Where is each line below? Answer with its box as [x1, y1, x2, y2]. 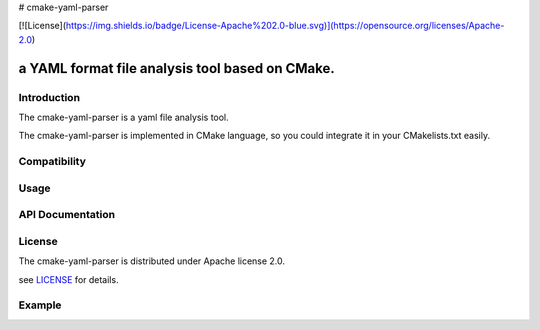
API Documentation [18, 208, 116, 222]
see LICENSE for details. [18, 273, 119, 285]
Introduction [18, 90, 80, 104]
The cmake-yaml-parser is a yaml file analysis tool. [18, 111, 229, 123]
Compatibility [18, 155, 87, 169]
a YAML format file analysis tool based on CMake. [18, 60, 335, 77]
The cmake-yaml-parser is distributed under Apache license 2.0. [18, 255, 285, 267]
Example [18, 298, 62, 312]
